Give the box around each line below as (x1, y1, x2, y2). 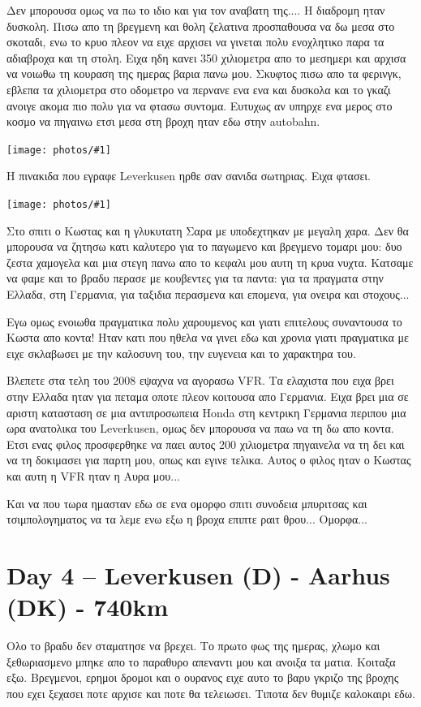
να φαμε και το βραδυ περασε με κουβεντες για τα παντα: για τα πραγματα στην (6, 269, 384, 287)
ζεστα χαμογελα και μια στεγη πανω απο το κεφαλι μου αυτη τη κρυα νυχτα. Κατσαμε (6, 253, 414, 270)
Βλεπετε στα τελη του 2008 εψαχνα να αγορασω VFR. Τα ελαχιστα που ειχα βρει (6, 372, 394, 389)
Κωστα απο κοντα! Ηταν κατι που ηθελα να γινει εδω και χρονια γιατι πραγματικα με (6, 329, 409, 346)
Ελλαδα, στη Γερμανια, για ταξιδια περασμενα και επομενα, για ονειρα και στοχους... (6, 286, 410, 303)
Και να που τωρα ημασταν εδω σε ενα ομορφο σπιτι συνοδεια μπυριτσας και (6, 494, 367, 511)
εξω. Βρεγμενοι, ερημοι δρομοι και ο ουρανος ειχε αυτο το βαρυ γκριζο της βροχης (6, 669, 399, 686)
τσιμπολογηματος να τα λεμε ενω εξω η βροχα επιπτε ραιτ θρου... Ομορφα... (6, 511, 367, 528)
